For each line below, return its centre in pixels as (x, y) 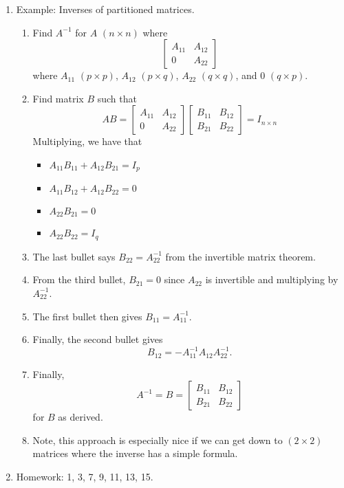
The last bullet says (74, 256)
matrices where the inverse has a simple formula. (135, 453)
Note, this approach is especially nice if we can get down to (158, 440)
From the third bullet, (79, 279)
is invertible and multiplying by (272, 279)
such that (117, 98)
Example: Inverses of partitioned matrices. (105, 9)
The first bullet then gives (87, 316)
